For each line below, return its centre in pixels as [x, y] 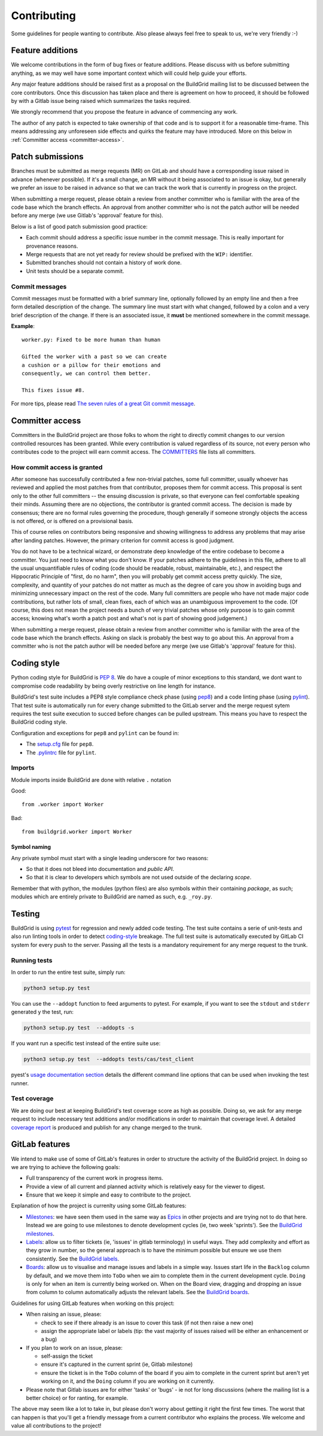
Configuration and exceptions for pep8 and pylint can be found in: [95, 733]
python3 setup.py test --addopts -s [79, 1028]
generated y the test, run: [42, 1012]
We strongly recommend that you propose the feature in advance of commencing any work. [124, 112]
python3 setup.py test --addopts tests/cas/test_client [109, 1059]
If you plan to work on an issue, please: [74, 1347]
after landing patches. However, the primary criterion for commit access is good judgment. [123, 540]
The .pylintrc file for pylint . [61, 752]
